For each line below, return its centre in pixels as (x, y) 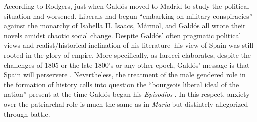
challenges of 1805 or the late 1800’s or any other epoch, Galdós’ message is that (127, 64)
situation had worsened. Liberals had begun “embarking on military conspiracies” (128, 16)
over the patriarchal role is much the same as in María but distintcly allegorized (126, 103)
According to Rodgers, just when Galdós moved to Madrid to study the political (127, 6)
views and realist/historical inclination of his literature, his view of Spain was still (129, 45)
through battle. (27, 113)
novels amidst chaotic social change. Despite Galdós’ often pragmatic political (123, 35)
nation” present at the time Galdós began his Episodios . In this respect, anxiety (127, 94)
